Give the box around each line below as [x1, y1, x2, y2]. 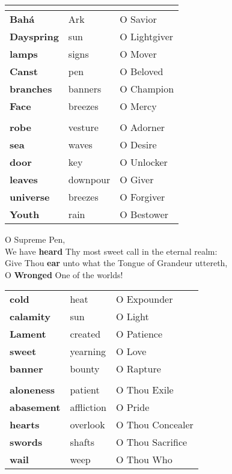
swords [10, 435, 43, 449]
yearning [70, 344, 106, 359]
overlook [70, 418, 105, 432]
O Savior [120, 12, 157, 26]
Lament [10, 327, 46, 341]
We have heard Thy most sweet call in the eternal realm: [5, 245, 218, 257]
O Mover [120, 47, 157, 61]
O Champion [120, 82, 174, 96]
